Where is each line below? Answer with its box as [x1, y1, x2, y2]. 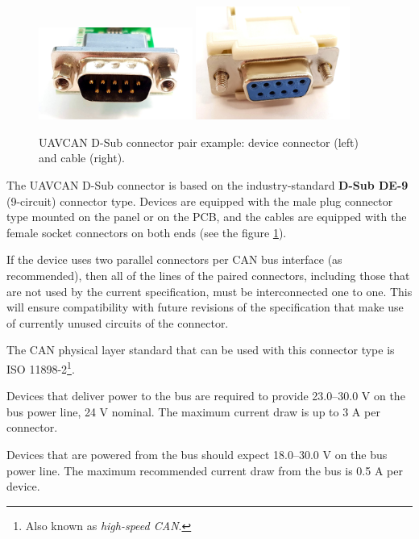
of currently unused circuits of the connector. [6, 314, 229, 331]
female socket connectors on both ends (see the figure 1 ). [6, 224, 287, 240]
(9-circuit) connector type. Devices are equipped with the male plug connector [6, 192, 393, 209]
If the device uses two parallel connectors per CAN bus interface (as [6, 251, 342, 268]
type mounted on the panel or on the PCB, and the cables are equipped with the [6, 208, 407, 225]
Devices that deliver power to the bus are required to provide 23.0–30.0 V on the [6, 387, 405, 404]
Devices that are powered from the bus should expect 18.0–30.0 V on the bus [6, 446, 388, 463]
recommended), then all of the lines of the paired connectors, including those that [6, 267, 410, 284]
